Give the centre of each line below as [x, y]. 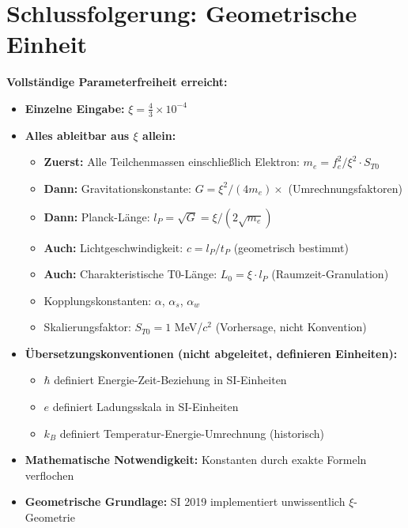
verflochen [49, 475]
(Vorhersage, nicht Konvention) [291, 327]
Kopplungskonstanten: [98, 300]
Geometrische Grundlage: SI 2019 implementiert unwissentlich [185, 502]
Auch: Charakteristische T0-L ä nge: [130, 274]
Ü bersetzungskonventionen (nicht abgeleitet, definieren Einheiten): [211, 353]
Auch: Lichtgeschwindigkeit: [113, 247]
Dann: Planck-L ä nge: [97, 216]
